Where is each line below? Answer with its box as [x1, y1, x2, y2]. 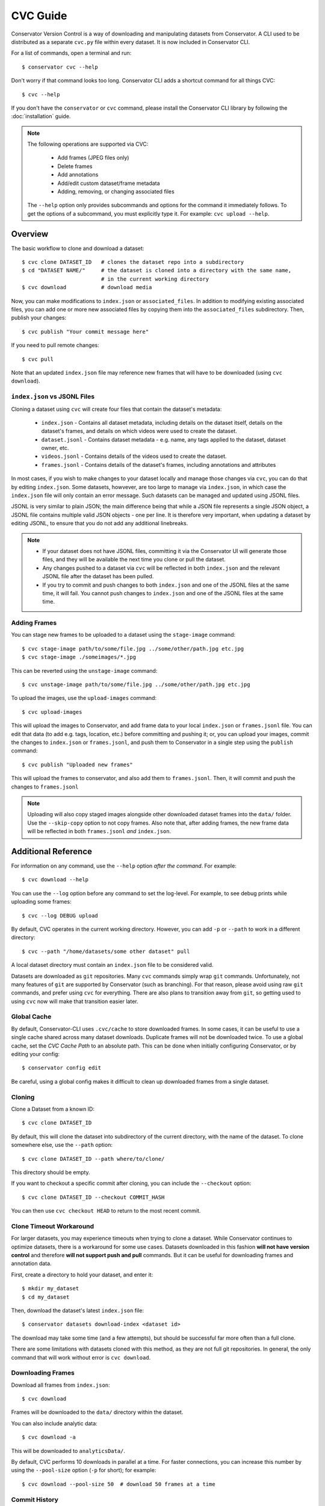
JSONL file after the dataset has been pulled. [42, 573, 154, 580]
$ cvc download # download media [22, 284, 152, 291]
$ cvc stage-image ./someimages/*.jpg [22, 654, 137, 661]
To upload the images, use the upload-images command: [11, 695, 156, 702]
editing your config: [11, 1051, 60, 1058]
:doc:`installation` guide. [11, 113, 71, 120]
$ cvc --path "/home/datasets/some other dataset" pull [22, 948, 190, 955]
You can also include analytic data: [11, 1419, 97, 1427]
